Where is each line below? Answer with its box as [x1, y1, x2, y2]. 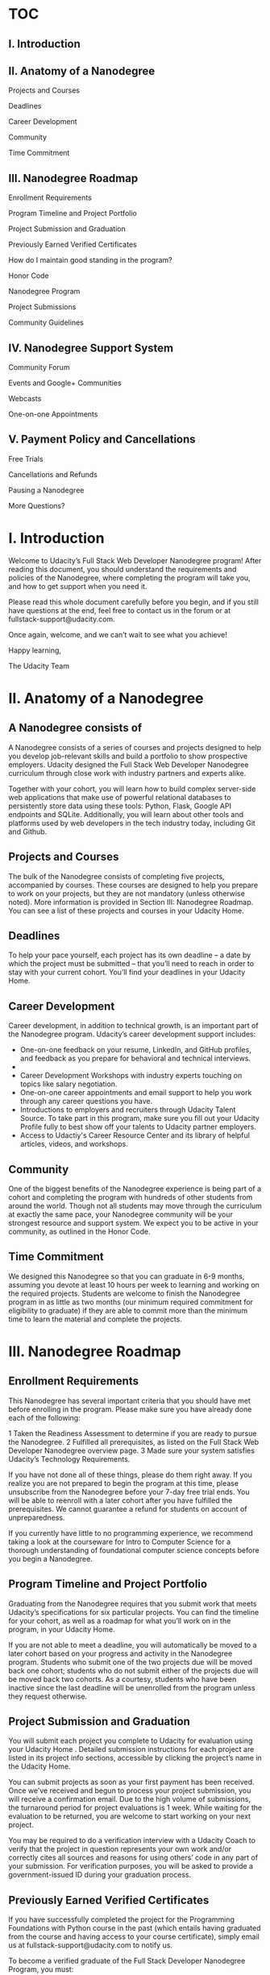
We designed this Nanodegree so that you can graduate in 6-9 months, [8, 1271, 245, 1281]
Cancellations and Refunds [8, 469, 98, 479]
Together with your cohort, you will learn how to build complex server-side [8, 783, 256, 794]
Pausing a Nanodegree [8, 485, 85, 495]
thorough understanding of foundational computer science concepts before [8, 1545, 260, 1555]
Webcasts [8, 394, 42, 404]
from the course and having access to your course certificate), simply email [8, 1931, 260, 1942]
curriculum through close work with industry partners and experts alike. [8, 768, 247, 778]
